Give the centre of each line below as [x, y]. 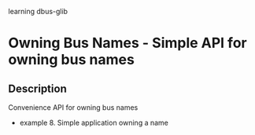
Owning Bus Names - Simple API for [128, 43]
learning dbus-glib [38, 11]
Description [37, 88]
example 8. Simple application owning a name [94, 122]
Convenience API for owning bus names [73, 108]
